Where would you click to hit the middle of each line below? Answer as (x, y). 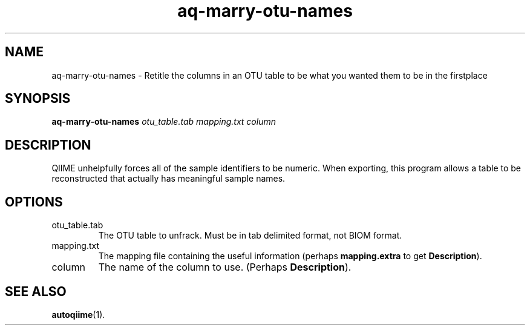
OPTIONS (34, 202)
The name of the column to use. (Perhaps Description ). (225, 267)
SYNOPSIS (38, 99)
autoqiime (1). (78, 314)
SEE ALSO (36, 291)
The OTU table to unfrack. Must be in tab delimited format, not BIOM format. (250, 236)
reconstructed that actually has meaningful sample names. (168, 179)
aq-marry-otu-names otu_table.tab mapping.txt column (164, 122)
